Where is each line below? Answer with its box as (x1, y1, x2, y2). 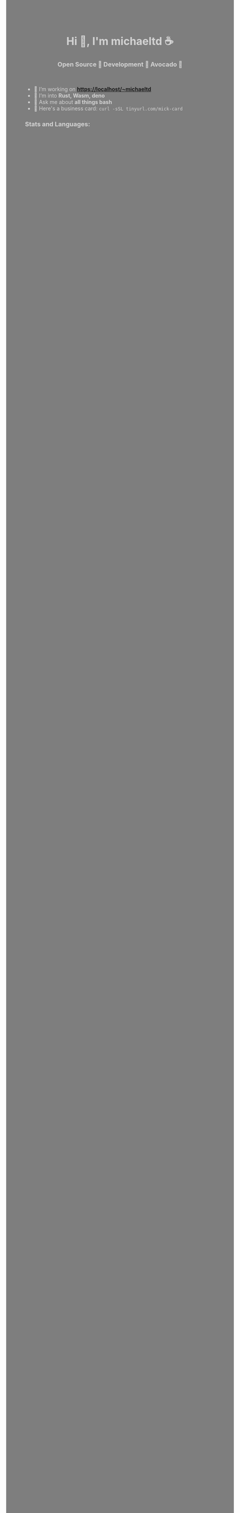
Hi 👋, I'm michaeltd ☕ (66, 34, 174, 48)
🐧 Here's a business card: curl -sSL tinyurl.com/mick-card (33, 105, 183, 112)
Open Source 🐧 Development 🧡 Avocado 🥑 (57, 61, 183, 69)
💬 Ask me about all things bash (33, 99, 112, 106)
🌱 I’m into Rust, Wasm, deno (33, 92, 105, 99)
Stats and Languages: (25, 120, 90, 128)
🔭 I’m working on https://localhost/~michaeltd (33, 85, 151, 93)
